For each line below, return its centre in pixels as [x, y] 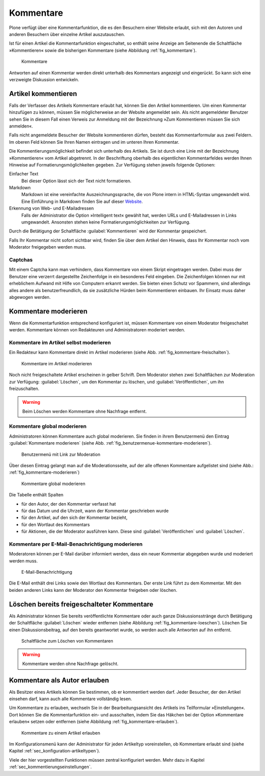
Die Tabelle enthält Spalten [36, 495]
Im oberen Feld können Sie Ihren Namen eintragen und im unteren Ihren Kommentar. [94, 142]
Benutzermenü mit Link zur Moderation [61, 454]
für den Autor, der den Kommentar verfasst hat [69, 504]
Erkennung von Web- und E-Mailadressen [52, 208]
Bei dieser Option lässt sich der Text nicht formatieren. [76, 181]
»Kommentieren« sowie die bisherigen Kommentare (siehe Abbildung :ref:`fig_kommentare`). [103, 50]
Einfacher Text [24, 174]
